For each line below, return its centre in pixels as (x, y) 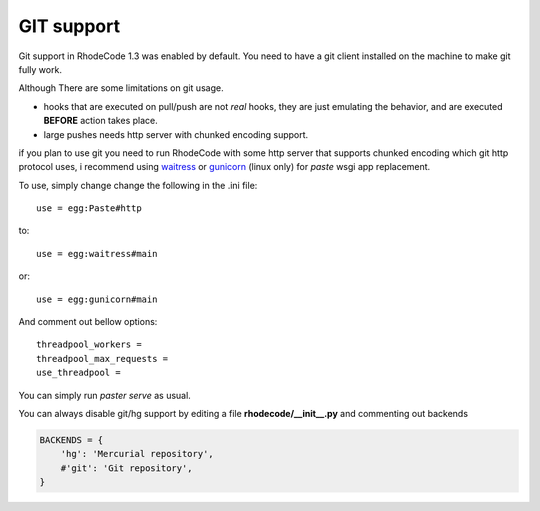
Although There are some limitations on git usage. (121, 88)
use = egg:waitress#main (97, 253)
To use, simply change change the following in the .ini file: (138, 185)
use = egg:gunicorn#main (97, 299)
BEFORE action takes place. (101, 121)
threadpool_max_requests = (102, 358)
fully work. (40, 69)
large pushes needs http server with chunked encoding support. (176, 134)
